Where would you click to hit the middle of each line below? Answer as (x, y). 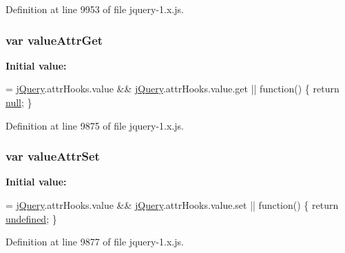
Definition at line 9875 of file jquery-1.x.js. (95, 125)
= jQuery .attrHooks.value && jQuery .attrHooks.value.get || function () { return (172, 89)
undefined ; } (31, 218)
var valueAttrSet (53, 156)
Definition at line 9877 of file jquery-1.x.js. (95, 242)
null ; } (19, 102)
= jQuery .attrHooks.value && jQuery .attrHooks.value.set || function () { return (172, 205)
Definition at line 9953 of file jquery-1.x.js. (95, 9)
